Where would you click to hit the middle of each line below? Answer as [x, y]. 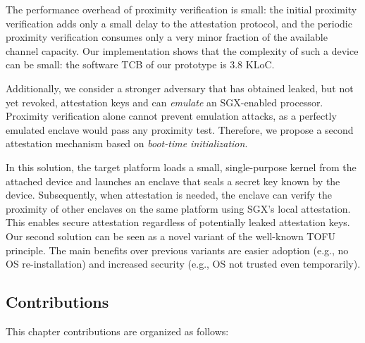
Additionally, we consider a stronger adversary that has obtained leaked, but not [180, 88]
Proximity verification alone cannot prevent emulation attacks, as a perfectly [171, 116]
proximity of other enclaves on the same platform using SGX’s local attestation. [178, 208]
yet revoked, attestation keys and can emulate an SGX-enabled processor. [165, 102]
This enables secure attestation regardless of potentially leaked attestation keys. [178, 222]
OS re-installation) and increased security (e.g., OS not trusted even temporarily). [183, 264]
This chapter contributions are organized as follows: [117, 331]
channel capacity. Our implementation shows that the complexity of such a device [182, 50]
